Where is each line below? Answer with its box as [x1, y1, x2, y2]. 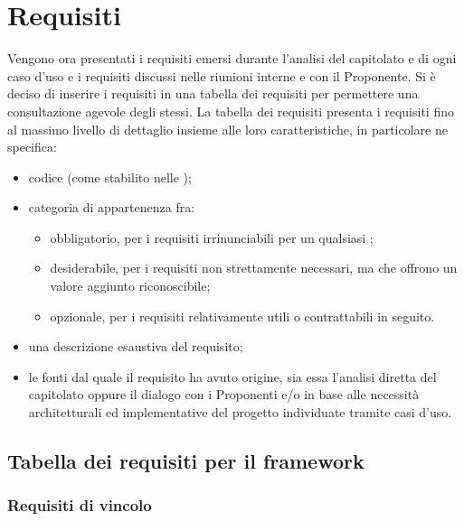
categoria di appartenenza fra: [28, 198, 195, 217]
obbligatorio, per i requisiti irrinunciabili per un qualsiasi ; [50, 228, 374, 247]
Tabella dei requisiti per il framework [7, 447, 365, 475]
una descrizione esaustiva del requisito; [28, 337, 243, 356]
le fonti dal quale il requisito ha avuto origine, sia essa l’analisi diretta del [28, 367, 437, 386]
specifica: [7, 137, 57, 156]
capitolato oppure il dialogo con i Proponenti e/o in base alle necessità [28, 385, 420, 404]
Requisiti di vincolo [7, 494, 152, 516]
